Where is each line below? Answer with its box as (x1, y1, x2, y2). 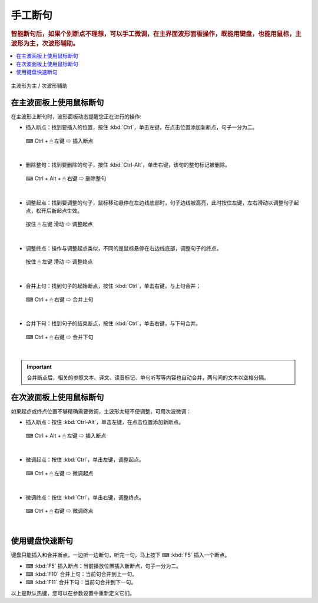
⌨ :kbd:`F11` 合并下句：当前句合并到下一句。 (25, 579, 137, 586)
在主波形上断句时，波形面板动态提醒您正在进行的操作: (11, 112, 142, 120)
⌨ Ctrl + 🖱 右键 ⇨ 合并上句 (25, 296, 94, 303)
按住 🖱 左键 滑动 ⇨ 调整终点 (25, 258, 94, 265)
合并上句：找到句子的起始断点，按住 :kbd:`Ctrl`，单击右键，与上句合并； (25, 283, 201, 290)
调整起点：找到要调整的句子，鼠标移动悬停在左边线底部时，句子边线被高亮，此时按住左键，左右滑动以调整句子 (25, 199, 294, 206)
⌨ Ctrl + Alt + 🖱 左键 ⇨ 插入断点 (25, 432, 107, 439)
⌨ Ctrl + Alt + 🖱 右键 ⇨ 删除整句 (25, 174, 107, 182)
